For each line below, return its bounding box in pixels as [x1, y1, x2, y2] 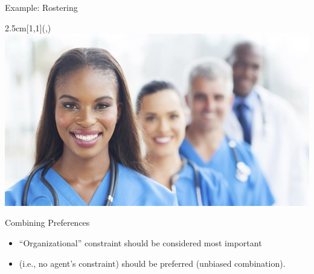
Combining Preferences [5, 216, 90, 229]
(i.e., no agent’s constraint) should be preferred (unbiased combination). [19, 257, 286, 269]
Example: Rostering [5, 1, 78, 13]
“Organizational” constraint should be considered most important [19, 236, 262, 249]
